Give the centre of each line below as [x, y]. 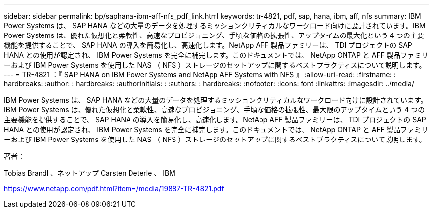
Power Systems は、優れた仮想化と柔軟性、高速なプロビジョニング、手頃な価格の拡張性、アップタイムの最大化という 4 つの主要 [214, 35]
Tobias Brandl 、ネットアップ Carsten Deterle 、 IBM [90, 173]
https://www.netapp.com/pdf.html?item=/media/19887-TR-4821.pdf [114, 189]
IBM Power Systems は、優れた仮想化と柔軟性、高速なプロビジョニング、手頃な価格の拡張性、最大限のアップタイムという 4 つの [215, 110]
